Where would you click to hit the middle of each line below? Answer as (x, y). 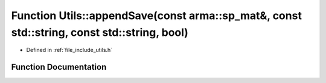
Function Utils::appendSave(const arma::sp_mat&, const (156, 16)
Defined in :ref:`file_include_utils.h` (69, 50)
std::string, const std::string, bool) (100, 32)
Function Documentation (59, 67)
